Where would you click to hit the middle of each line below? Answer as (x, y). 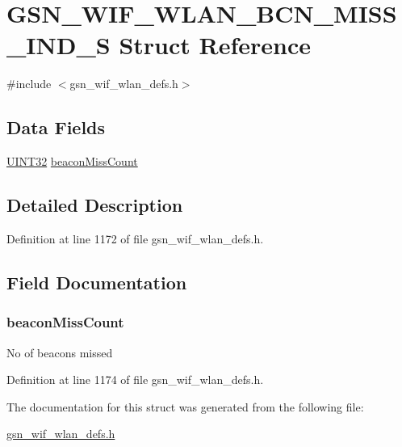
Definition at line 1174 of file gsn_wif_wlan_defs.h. (135, 380)
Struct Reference (215, 45)
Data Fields (56, 127)
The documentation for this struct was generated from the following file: (185, 406)
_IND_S (59, 45)
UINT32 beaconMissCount (72, 161)
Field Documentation (97, 282)
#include (29, 84)
